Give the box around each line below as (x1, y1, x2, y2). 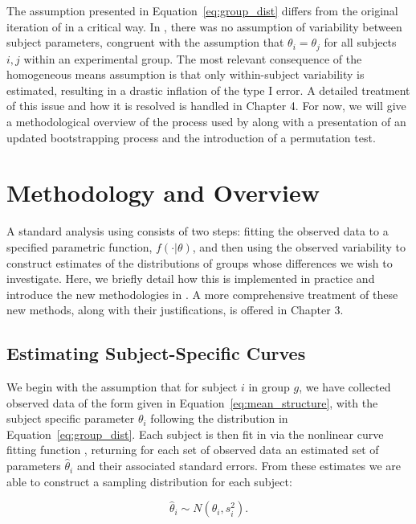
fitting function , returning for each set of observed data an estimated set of (6, 441, 379, 458)
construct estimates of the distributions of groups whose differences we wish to (6, 254, 393, 271)
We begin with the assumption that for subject (6, 379, 238, 395)
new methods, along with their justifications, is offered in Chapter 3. (6, 301, 344, 318)
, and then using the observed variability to (192, 238, 406, 255)
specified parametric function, (6, 238, 153, 255)
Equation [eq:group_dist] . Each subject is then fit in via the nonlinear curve (6, 425, 384, 442)
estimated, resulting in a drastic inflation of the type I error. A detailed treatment (6, 81, 410, 98)
